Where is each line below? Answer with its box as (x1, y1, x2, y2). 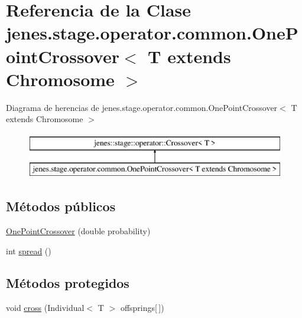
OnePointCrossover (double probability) (6, 225, 151, 237)
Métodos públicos (6, 197, 116, 215)
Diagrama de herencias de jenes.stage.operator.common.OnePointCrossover (6, 101, 278, 113)
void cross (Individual (6, 301, 85, 313)
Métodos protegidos (6, 273, 129, 291)
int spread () (6, 244, 51, 257)
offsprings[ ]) (120, 301, 164, 313)
